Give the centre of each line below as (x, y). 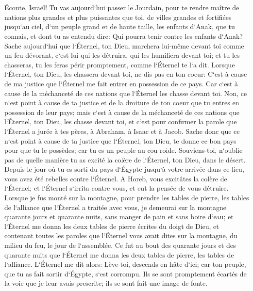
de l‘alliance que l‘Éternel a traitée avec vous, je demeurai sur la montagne (116, 207)
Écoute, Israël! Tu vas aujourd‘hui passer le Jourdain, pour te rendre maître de (122, 8)
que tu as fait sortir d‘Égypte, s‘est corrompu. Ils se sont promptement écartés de (126, 273)
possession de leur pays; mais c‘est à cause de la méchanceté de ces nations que (122, 112)
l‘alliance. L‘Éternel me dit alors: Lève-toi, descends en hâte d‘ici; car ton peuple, (125, 264)
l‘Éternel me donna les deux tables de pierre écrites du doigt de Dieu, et (112, 226)
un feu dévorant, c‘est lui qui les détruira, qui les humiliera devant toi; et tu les (122, 55)
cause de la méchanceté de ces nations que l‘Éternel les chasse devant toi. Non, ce (126, 93)
